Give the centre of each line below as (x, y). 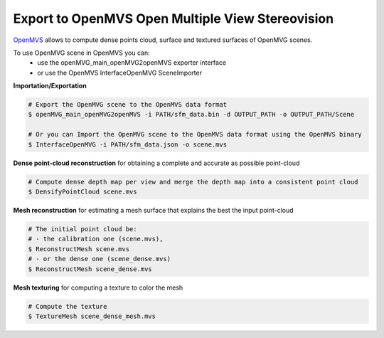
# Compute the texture (68, 306)
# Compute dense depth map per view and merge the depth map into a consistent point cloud (193, 182)
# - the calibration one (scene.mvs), (96, 239)
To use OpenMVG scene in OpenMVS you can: (81, 53)
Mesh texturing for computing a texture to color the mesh (98, 287)
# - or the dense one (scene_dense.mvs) (99, 259)
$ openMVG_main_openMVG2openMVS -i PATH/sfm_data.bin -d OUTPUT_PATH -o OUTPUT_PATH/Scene (191, 115)
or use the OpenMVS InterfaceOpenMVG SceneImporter (120, 73)
